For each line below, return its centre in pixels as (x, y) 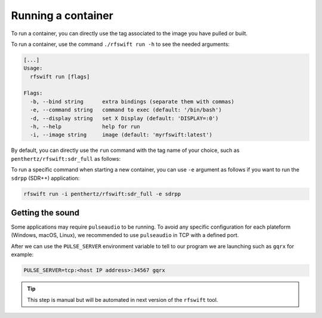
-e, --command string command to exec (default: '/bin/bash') (126, 110)
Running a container (62, 15)
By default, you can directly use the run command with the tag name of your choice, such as (125, 150)
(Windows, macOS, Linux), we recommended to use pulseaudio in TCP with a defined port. (125, 235)
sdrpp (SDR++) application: (45, 178)
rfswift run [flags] (60, 77)
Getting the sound (45, 212)
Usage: (33, 68)
